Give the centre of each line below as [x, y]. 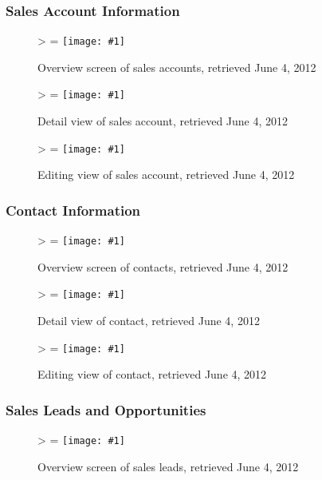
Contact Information [73, 210]
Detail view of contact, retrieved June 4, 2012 [149, 321]
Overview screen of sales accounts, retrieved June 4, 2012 [177, 67]
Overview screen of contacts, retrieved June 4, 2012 [163, 266]
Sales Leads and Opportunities [106, 409]
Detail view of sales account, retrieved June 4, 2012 [163, 121]
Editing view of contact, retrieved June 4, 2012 [152, 374]
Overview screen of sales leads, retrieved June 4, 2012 [168, 466]
